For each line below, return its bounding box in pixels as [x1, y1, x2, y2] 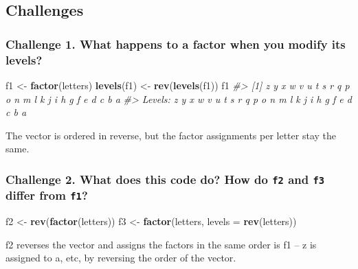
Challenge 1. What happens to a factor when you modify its [5, 35, 346, 52]
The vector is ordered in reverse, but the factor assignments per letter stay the [5, 128, 336, 142]
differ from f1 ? [5, 187, 88, 204]
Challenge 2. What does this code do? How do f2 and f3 [5, 170, 325, 187]
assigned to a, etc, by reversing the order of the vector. [5, 250, 236, 265]
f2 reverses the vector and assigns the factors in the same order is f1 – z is [5, 237, 317, 251]
